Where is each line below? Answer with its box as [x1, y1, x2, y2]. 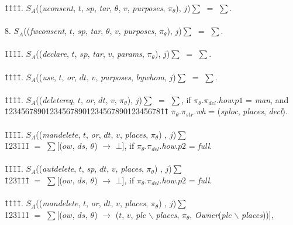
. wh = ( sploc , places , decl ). [194, 105, 288, 117]
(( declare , [36, 47, 69, 60]
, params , [112, 47, 144, 60]
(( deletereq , [36, 93, 75, 105]
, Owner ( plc [189, 208, 232, 220]
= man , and [246, 93, 289, 105]
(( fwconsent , [23, 25, 67, 37]
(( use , [36, 70, 56, 83]
